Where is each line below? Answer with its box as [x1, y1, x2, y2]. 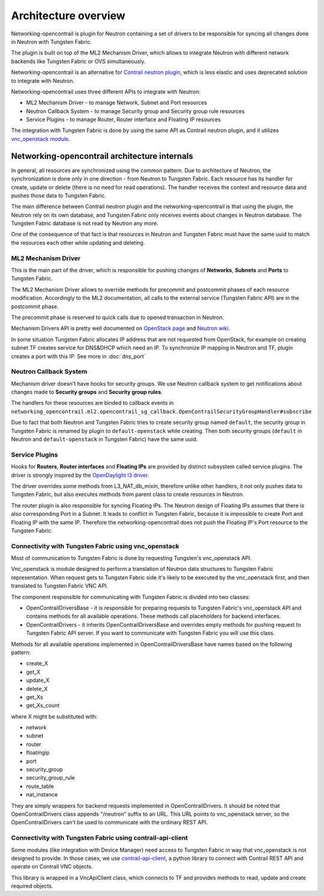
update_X [26, 676, 50, 684]
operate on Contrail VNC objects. [11, 863, 93, 870]
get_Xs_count [26, 702, 60, 709]
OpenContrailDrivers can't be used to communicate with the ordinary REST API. [11, 819, 208, 826]
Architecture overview [11, 9, 125, 22]
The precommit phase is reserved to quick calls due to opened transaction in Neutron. [11, 314, 224, 321]
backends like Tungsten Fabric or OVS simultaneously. [11, 58, 146, 65]
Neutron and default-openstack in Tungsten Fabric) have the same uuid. [11, 435, 198, 443]
